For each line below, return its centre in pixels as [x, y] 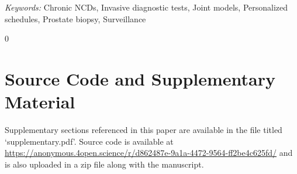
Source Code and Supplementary [140, 78]
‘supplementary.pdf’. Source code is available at [89, 141]
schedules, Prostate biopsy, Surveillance [75, 18]
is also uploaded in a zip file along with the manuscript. [104, 164]
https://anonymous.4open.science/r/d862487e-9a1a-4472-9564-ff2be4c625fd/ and [149, 153]
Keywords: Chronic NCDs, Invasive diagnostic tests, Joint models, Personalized [146, 7]
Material [40, 102]
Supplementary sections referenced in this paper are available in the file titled [144, 130]
